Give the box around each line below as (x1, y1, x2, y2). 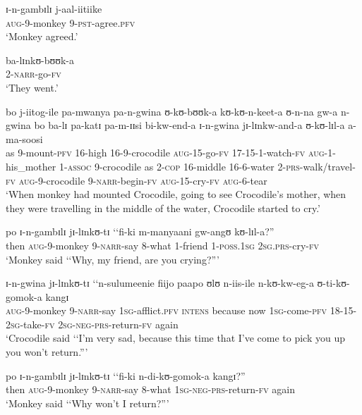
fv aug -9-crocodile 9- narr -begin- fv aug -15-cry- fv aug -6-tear (6, 173, 267, 187)
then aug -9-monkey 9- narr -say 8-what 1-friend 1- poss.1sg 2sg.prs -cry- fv (6, 237, 320, 252)
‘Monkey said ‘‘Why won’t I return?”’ (6, 395, 169, 410)
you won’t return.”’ (6, 345, 88, 359)
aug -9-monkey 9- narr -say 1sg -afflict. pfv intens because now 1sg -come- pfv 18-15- (6, 303, 357, 318)
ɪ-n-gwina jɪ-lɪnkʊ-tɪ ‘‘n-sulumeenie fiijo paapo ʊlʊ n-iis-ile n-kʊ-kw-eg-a (6, 275, 314, 290)
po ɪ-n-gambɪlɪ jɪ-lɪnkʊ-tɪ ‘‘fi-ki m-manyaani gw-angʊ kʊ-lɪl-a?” (6, 224, 274, 239)
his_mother (6, 159, 56, 173)
